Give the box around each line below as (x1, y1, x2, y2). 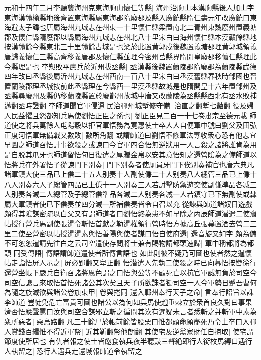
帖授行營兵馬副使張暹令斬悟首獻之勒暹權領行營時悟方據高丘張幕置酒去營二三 (4, 218, 257, 229)
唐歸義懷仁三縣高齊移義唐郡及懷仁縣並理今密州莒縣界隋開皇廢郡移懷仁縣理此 (4, 51, 257, 61)
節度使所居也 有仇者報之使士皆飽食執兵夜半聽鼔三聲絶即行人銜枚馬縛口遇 (4, 336, 245, 346)
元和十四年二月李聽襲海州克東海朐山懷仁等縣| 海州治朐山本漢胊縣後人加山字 (4, 2, 254, 12)
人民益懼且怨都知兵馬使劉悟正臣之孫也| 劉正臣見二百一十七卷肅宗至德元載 (4, 110, 247, 120)
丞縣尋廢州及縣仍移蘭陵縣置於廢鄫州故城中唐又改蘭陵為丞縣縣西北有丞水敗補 (4, 90, 257, 101)
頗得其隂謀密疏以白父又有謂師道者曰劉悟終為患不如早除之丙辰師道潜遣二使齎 (4, 208, 257, 219)
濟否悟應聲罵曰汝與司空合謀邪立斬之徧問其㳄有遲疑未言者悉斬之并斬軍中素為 (4, 306, 257, 317)
